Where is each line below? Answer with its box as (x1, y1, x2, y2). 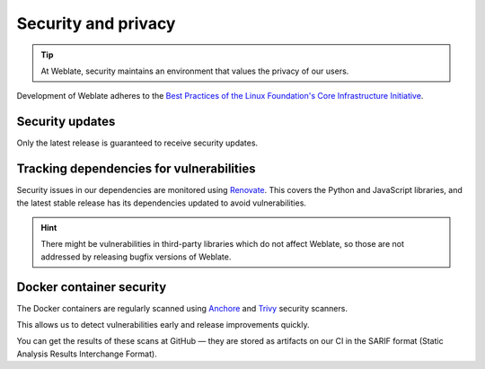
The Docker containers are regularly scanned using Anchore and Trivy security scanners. (16, 303, 348, 313)
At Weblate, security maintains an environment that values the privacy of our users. (40, 66, 349, 76)
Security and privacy (16, 13, 176, 33)
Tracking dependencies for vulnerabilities (16, 162, 256, 177)
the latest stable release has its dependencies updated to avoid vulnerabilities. (16, 198, 307, 208)
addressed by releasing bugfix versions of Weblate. (40, 251, 232, 262)
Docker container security (16, 279, 167, 294)
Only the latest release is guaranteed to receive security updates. (16, 137, 259, 148)
